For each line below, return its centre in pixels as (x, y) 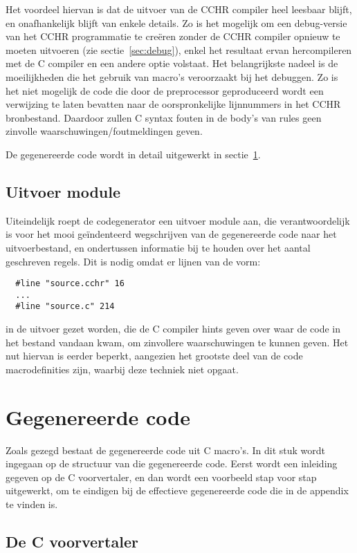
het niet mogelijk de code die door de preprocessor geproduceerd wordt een (165, 90)
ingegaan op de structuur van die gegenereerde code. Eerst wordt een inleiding (172, 463)
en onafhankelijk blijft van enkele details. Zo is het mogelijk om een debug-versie (176, 22)
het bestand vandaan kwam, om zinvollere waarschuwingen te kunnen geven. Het (177, 342)
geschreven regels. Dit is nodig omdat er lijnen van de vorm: (133, 261)
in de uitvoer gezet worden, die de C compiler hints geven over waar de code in (173, 329)
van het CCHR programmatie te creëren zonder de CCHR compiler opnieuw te (173, 36)
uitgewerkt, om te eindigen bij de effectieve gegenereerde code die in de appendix (177, 490)
